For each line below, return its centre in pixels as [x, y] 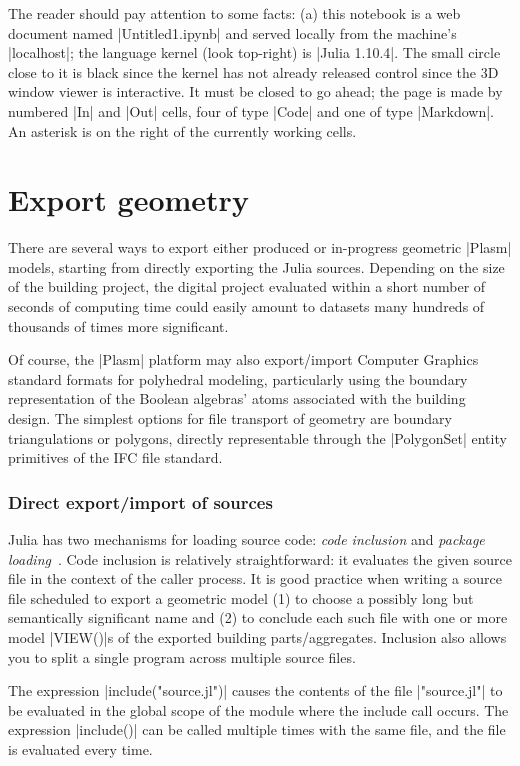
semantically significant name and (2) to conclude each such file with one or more [258, 617]
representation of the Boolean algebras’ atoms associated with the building [237, 398]
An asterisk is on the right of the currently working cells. [182, 130]
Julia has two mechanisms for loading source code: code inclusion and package [246, 539]
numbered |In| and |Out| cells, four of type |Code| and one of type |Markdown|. [251, 110]
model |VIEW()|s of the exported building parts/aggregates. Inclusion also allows [257, 637]
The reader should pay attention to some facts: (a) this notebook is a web [234, 13]
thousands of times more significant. [118, 325]
